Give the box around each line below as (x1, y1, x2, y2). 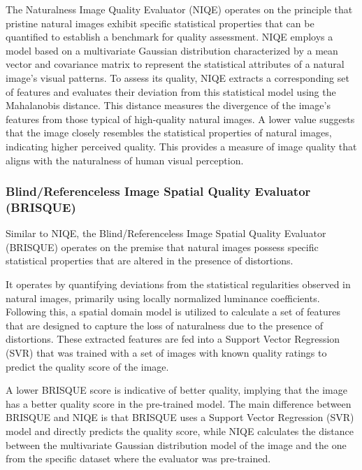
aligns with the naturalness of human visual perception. (6, 152, 244, 167)
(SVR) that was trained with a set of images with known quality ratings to (6, 346, 327, 360)
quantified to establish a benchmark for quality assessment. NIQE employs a (6, 29, 333, 44)
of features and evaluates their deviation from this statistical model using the (6, 84, 336, 99)
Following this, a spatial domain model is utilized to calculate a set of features (6, 304, 340, 319)
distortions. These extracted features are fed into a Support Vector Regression (6, 332, 340, 346)
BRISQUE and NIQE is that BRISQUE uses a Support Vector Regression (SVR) (6, 410, 354, 425)
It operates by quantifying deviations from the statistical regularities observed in (6, 277, 351, 292)
